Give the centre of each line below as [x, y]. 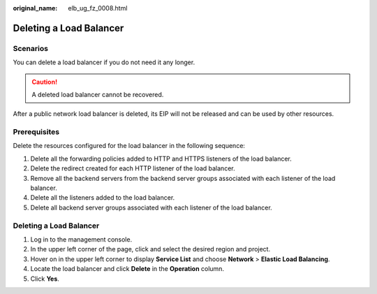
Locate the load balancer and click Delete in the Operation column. [127, 269]
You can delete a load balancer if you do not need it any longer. [104, 62]
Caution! [45, 82]
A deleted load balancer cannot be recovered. [98, 94]
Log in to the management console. [81, 239]
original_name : [35, 8]
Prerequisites [36, 132]
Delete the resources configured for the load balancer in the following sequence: [129, 146]
